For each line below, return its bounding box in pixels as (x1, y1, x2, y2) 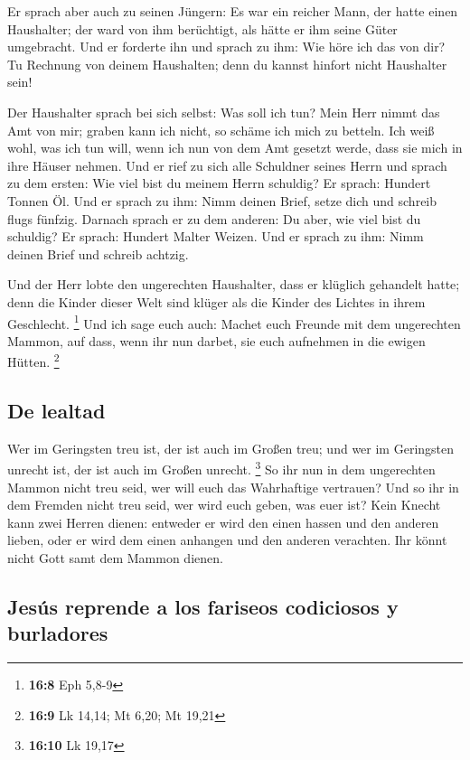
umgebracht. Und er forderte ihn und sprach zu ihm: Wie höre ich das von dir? (7, 37, 446, 56)
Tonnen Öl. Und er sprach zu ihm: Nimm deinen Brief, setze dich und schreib (7, 191, 437, 210)
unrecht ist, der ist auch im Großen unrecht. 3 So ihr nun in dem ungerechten (7, 457, 436, 479)
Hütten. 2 (7, 350, 60, 371)
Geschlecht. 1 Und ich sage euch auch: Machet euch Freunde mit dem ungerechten (7, 311, 461, 333)
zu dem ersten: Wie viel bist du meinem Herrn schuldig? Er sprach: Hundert (7, 174, 431, 192)
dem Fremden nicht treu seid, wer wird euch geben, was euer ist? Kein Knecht (7, 495, 441, 514)
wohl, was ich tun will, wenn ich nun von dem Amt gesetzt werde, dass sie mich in (7, 138, 463, 157)
